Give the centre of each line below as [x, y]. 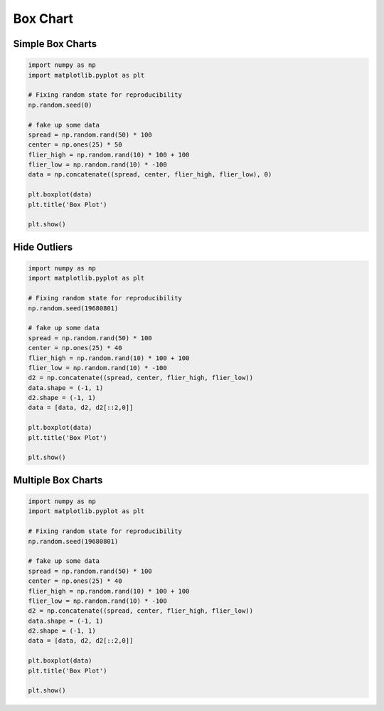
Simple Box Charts [55, 44]
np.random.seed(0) [60, 105]
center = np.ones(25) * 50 [75, 145]
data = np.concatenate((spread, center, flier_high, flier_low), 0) [150, 175]
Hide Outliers [43, 247]
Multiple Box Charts [58, 480]
